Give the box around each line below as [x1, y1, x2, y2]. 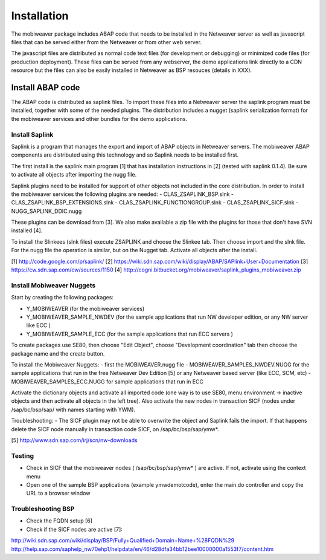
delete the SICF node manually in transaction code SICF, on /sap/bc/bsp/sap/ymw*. [11, 425, 219, 432]
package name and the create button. [11, 350, 105, 357]
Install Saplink [11, 130, 54, 138]
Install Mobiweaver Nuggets [11, 281, 96, 290]
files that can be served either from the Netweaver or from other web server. [11, 38, 202, 45]
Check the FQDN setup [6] [26, 517, 93, 524]
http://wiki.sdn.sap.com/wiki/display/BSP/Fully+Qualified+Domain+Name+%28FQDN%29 [11, 537, 235, 544]
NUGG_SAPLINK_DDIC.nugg [11, 207, 82, 215]
